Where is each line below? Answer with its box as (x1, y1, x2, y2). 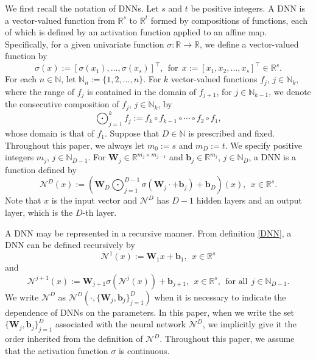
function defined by (5, 163, 77, 176)
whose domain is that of (5, 127, 94, 140)
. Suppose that (105, 127, 160, 140)
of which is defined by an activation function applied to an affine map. (5, 26, 267, 38)
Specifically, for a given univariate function (5, 37, 164, 50)
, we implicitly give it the (202, 318, 297, 330)
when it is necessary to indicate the (154, 290, 286, 303)
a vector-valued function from (5, 13, 115, 26)
